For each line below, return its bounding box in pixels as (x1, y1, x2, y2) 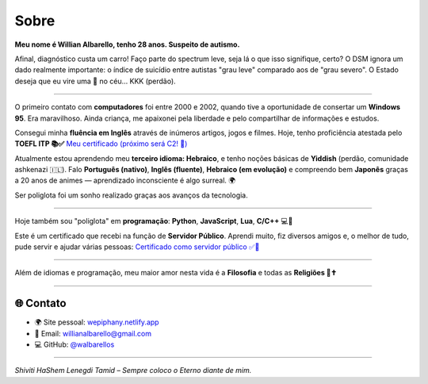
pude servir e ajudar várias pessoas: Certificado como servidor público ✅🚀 (14, 242, 260, 252)
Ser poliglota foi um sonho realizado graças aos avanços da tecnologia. (14, 190, 249, 200)
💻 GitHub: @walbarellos (34, 340, 115, 349)
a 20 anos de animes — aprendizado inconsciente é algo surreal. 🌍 (14, 175, 236, 186)
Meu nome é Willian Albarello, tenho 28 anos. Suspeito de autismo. (14, 40, 240, 49)
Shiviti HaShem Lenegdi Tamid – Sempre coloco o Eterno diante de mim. (14, 366, 252, 375)
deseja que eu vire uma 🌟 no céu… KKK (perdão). (14, 76, 176, 86)
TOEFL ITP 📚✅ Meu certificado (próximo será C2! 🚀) (14, 139, 188, 148)
